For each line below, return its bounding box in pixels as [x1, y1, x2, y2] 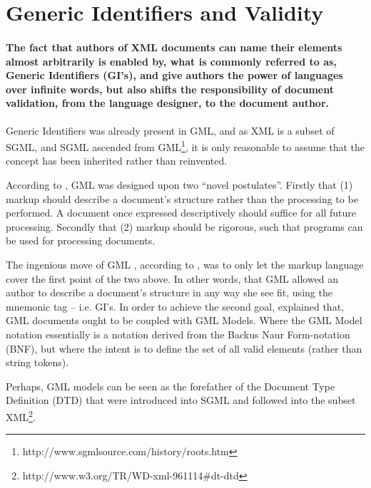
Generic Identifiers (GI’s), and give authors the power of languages [6, 68, 343, 83]
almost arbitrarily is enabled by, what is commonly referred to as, [6, 53, 337, 68]
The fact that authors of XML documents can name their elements [6, 39, 342, 54]
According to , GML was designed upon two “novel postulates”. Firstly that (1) [6, 177, 353, 192]
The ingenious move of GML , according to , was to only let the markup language [6, 256, 364, 271]
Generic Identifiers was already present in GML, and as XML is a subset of [6, 123, 335, 137]
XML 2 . [6, 407, 36, 424]
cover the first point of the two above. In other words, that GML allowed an [6, 271, 339, 286]
